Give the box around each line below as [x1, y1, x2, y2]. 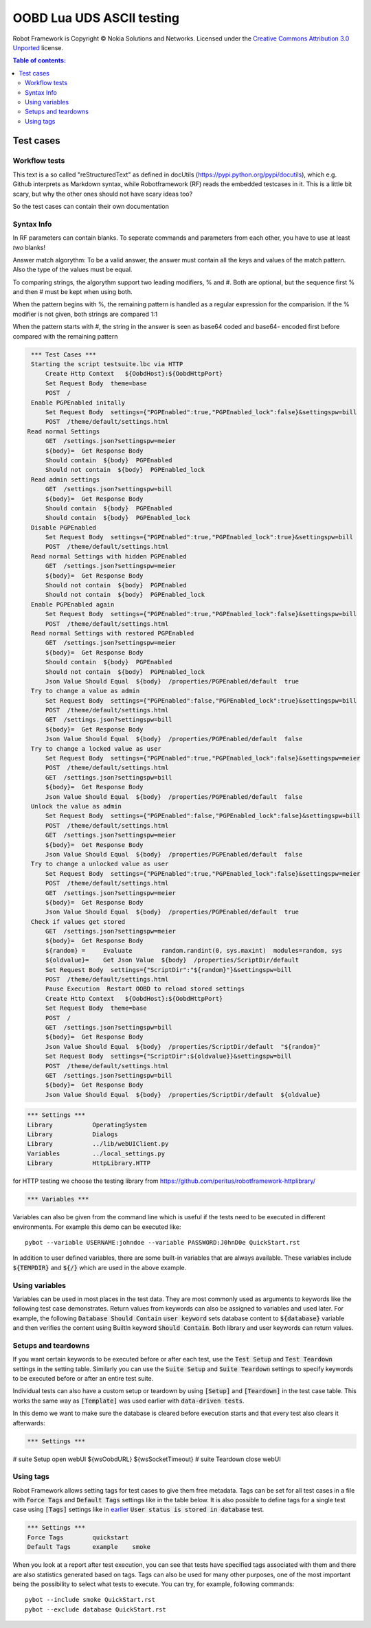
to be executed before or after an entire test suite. [12, 1375, 154, 1382]
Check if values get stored [31, 918, 126, 925]
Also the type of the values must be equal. [12, 265, 133, 274]
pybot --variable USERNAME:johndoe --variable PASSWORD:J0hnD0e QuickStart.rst [25, 1239, 300, 1246]
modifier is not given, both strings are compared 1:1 [12, 310, 158, 318]
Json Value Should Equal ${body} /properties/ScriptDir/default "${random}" [45, 1043, 321, 1050]
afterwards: [12, 1418, 45, 1427]
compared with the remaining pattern [12, 332, 118, 340]
